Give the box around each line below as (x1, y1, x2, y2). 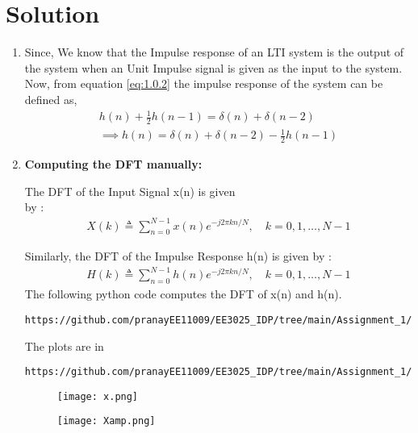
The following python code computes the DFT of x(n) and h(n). (24, 285, 342, 302)
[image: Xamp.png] (56, 415, 156, 427)
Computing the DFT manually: (24, 156, 203, 173)
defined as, (24, 90, 77, 107)
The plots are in (24, 337, 104, 354)
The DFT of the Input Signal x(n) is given (24, 182, 236, 199)
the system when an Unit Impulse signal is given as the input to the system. (24, 59, 403, 76)
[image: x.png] (56, 390, 139, 402)
